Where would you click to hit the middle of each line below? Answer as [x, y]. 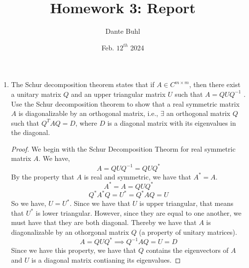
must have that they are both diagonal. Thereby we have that [104, 222]
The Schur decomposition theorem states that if [83, 84]
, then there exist [215, 84]
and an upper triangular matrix [118, 94]
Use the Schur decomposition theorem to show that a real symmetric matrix [125, 103]
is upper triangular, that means [187, 203]
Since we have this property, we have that [74, 250]
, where [86, 123]
